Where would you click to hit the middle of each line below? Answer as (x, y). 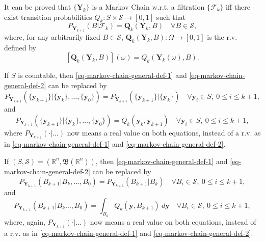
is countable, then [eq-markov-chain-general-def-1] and (102, 75)
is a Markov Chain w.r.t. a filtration (148, 7)
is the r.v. (222, 36)
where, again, (25, 221)
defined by (20, 47)
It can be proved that (38, 7)
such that (171, 17)
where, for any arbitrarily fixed (52, 36)
